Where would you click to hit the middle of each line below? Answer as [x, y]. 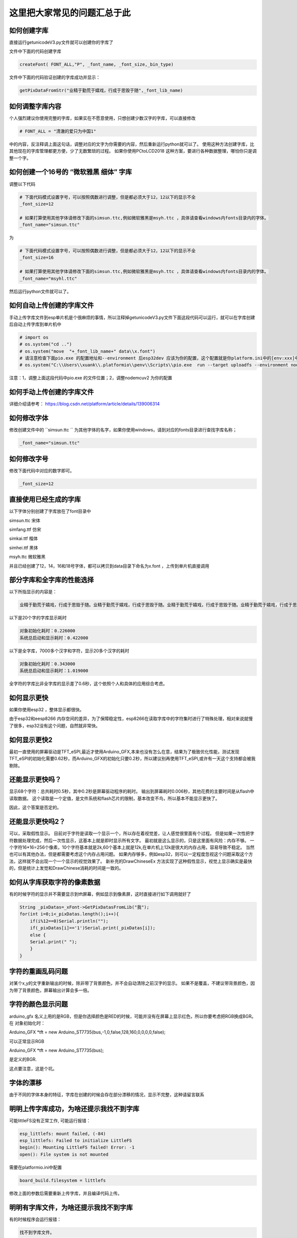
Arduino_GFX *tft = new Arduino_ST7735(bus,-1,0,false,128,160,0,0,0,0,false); [87, 1032]
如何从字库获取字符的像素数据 [55, 882]
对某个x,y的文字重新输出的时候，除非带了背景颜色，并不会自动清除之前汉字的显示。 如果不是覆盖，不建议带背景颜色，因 [132, 983]
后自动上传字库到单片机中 [35, 324]
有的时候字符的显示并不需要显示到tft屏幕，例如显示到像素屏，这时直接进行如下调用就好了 [100, 894]
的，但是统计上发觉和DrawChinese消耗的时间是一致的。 [66, 868]
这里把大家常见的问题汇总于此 [70, 13]
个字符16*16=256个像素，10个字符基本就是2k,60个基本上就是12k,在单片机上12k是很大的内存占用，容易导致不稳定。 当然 [132, 847]
